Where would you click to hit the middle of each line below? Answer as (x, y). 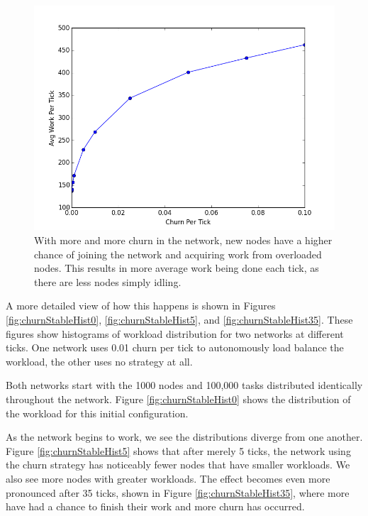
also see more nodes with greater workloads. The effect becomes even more (168, 478)
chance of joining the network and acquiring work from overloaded (178, 254)
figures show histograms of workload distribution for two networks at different (175, 333)
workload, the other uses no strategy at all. (99, 361)
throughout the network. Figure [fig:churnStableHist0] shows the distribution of (178, 399)
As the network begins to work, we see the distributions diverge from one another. (184, 437)
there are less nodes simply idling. (108, 281)
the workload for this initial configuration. (97, 413)
